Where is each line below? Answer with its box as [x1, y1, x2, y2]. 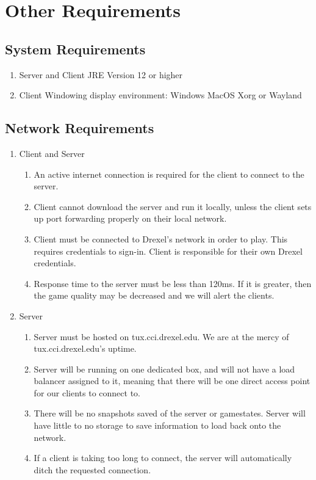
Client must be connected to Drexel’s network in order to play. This [34, 232, 288, 245]
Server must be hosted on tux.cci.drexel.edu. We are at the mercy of [34, 330, 289, 343]
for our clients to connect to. [34, 386, 140, 399]
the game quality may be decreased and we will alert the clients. [34, 289, 275, 302]
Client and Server [19, 147, 85, 159]
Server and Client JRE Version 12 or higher [19, 68, 183, 81]
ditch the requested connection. [34, 463, 151, 476]
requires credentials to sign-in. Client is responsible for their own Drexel [34, 244, 303, 257]
